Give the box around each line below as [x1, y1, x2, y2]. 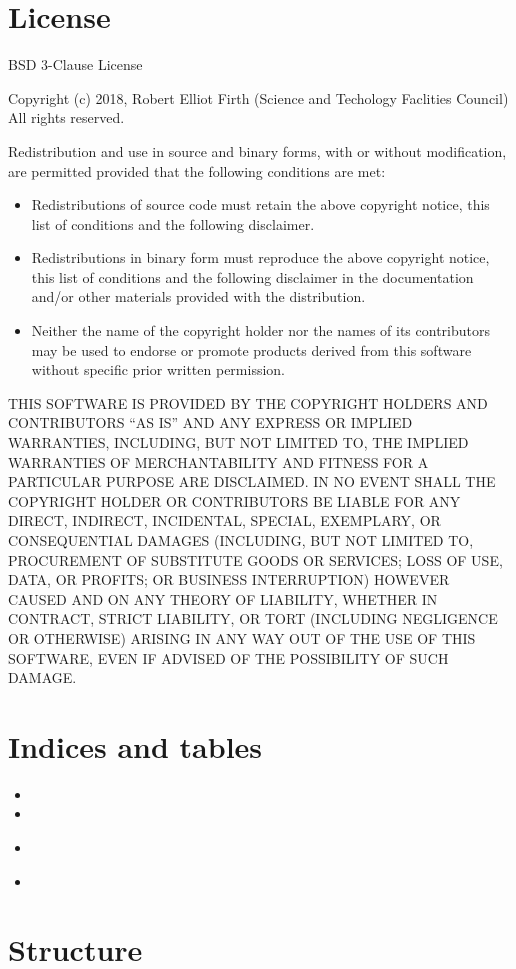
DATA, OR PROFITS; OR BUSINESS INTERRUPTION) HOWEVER [8, 569, 450, 590]
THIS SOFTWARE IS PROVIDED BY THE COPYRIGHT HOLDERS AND [8, 392, 488, 413]
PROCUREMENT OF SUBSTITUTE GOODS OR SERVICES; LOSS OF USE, [8, 549, 503, 570]
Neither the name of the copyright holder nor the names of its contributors [31, 320, 490, 341]
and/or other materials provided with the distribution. [31, 286, 366, 307]
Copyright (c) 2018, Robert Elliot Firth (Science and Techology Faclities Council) [8, 87, 509, 108]
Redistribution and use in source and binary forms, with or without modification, [8, 140, 507, 161]
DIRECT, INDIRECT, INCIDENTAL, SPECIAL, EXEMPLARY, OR [8, 510, 441, 531]
